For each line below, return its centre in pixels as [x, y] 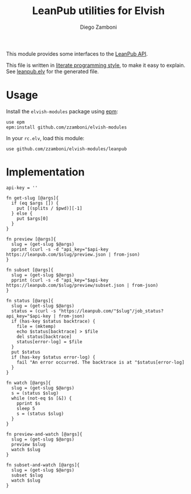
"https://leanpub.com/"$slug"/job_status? [111, 311]
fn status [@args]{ [30, 300]
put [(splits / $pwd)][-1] [50, 208]
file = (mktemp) [37, 326]
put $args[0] [33, 218]
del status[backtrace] [44, 336]
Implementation [45, 172]
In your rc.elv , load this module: [45, 138]
